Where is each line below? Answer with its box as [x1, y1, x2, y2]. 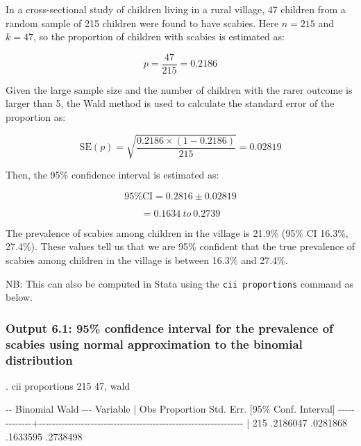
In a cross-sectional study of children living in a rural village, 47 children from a [6, 2, 346, 16]
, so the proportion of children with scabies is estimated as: [33, 29, 285, 44]
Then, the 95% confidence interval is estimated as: [6, 167, 219, 182]
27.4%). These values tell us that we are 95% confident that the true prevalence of [6, 239, 355, 254]
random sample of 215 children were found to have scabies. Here [6, 15, 279, 30]
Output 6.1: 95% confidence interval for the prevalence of [6, 319, 333, 336]
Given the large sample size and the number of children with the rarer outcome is [6, 82, 353, 97]
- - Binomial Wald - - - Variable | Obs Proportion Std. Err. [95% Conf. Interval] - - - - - [6, 402, 355, 416]
